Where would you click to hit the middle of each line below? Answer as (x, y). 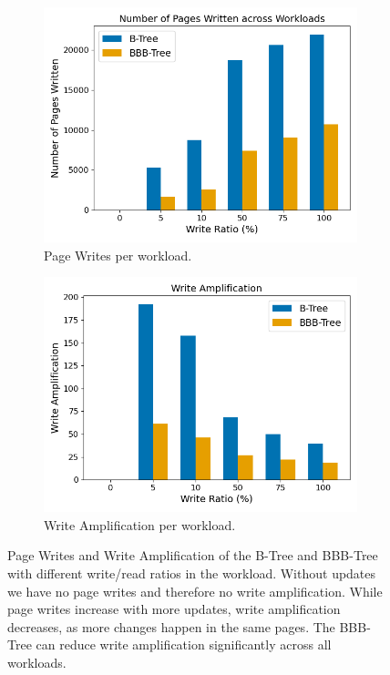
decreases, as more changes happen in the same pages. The (171, 626)
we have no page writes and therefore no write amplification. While (195, 591)
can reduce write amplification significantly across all (184, 644)
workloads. (37, 662)
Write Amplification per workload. (140, 524)
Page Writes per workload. (118, 255)
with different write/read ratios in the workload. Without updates (192, 573)
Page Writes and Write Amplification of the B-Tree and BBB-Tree (193, 555)
